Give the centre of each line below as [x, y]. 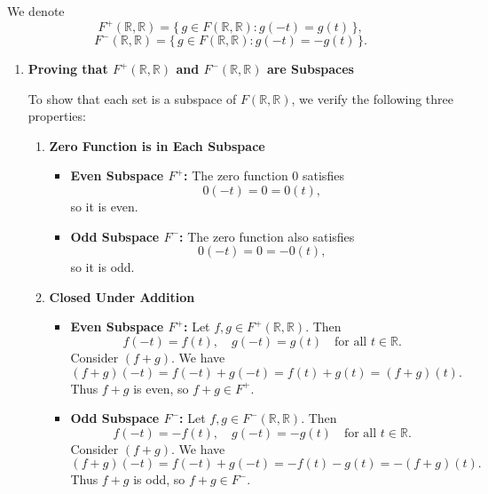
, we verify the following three [372, 98]
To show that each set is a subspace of [132, 98]
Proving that [68, 69]
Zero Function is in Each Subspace [157, 145]
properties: [57, 116]
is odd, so [159, 479]
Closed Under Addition [122, 296]
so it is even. [104, 207]
